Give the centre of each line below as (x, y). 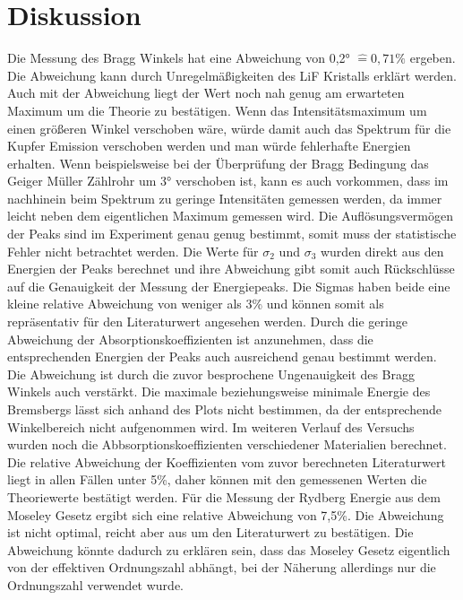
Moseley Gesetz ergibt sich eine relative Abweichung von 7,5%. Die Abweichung (226, 514)
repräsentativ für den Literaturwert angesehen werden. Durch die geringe (207, 322)
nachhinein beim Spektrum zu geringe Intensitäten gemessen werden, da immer (225, 198)
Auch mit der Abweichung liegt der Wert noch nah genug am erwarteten (206, 93)
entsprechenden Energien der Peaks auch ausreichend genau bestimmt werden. (222, 357)
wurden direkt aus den (382, 251)
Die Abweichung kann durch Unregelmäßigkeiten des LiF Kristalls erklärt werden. (232, 75)
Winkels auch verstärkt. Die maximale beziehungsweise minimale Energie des (219, 391)
